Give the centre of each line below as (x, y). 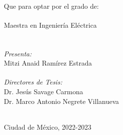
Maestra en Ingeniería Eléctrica (50, 25)
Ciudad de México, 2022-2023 (48, 127)
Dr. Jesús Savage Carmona (44, 91)
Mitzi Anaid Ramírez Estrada (48, 63)
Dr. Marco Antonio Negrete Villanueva (61, 101)
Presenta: (18, 53)
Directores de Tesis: (33, 82)
